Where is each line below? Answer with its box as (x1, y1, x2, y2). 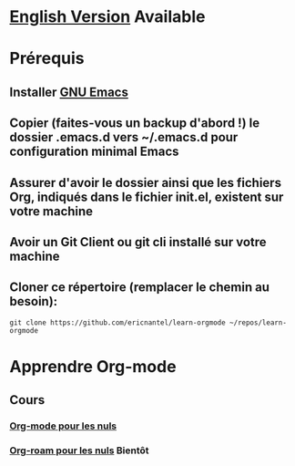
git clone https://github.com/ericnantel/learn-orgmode (9, 317, 226, 327)
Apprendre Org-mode (9, 356, 177, 377)
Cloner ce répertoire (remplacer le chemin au (9, 280, 270, 295)
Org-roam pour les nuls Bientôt (9, 444, 149, 457)
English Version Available (9, 6, 206, 27)
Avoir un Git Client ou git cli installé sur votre (9, 234, 267, 250)
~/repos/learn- (229, 317, 287, 327)
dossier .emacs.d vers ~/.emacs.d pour (9, 129, 239, 145)
